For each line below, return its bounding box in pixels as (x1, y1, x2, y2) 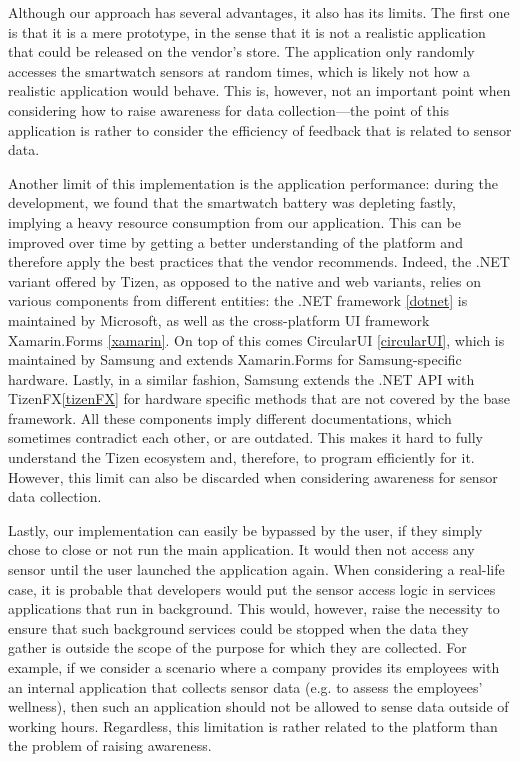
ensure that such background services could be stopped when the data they (8, 617, 469, 638)
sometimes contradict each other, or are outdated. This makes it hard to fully (8, 427, 483, 448)
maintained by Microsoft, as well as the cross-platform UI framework (8, 309, 430, 330)
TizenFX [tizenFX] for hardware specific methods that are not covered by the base (8, 388, 511, 409)
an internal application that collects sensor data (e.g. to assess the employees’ (8, 676, 483, 697)
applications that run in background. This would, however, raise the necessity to (8, 598, 500, 619)
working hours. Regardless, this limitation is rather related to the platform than (8, 715, 498, 736)
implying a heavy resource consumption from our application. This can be (8, 211, 462, 232)
